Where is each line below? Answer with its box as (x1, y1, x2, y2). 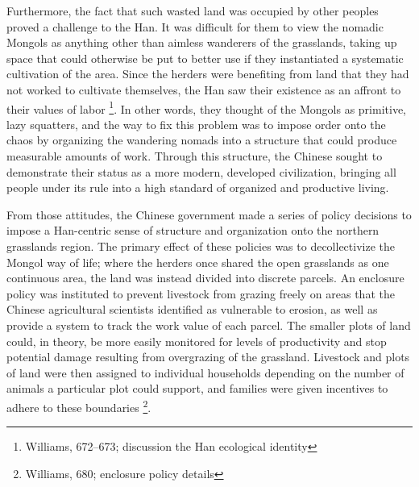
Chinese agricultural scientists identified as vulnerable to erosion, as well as (6, 301, 378, 318)
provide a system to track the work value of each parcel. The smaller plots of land (6, 316, 411, 333)
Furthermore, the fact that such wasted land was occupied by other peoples (6, 2, 379, 19)
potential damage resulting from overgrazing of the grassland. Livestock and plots (6, 348, 410, 365)
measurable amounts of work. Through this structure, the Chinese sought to (6, 148, 383, 164)
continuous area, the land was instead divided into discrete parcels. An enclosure (6, 269, 404, 286)
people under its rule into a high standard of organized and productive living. (6, 179, 389, 196)
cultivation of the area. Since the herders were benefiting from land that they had (6, 65, 409, 82)
